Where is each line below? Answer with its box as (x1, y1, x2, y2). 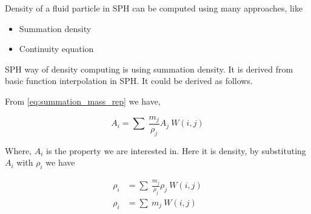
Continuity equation (19, 42, 94, 55)
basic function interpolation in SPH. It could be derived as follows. (5, 74, 253, 87)
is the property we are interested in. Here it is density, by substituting (45, 144, 306, 157)
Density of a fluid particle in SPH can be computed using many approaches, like (5, 2, 303, 14)
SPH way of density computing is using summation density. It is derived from (5, 62, 293, 75)
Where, (5, 144, 32, 157)
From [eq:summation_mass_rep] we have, (5, 94, 161, 107)
